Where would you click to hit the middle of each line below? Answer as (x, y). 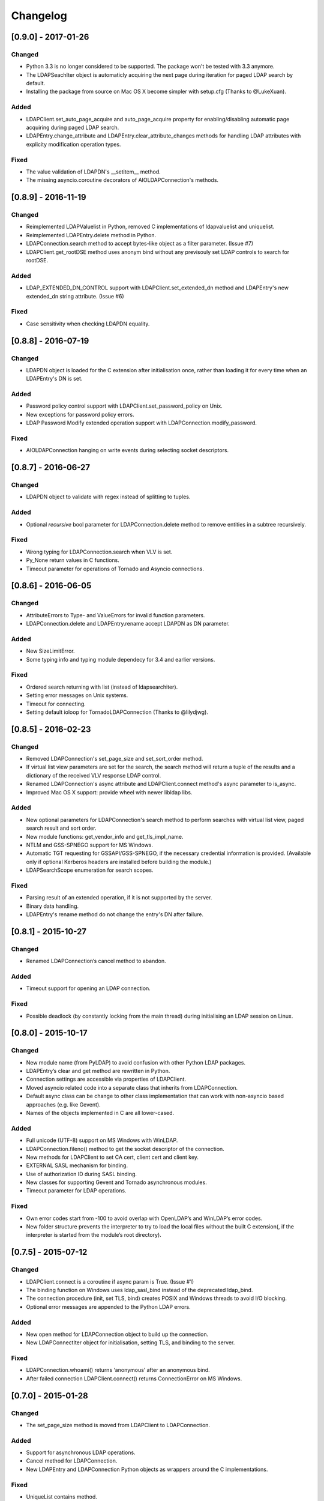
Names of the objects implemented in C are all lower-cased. (100, 1113)
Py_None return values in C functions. (73, 560)
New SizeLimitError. (50, 651)
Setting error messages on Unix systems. (77, 695)
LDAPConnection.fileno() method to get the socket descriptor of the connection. (125, 1149)
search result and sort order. (61, 828)
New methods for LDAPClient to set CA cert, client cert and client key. (112, 1157)
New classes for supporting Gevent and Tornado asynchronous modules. (116, 1182)
